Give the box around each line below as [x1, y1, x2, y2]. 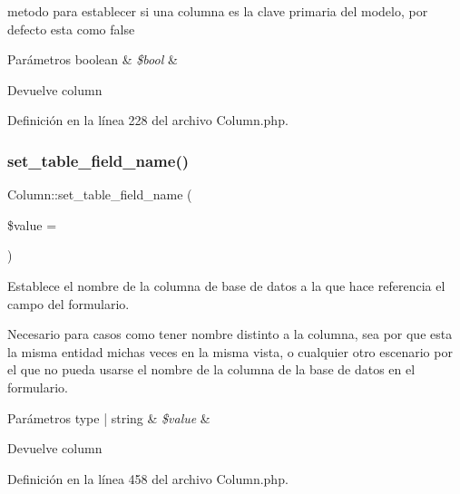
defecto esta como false [7, 19, 135, 38]
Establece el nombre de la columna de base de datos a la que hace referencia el [7, 276, 445, 295]
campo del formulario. [7, 294, 130, 313]
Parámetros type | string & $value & [7, 408, 210, 427]
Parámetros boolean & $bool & [7, 50, 178, 69]
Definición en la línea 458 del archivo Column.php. [7, 469, 289, 488]
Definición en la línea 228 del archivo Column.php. [7, 111, 289, 130]
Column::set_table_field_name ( [7, 185, 192, 204]
